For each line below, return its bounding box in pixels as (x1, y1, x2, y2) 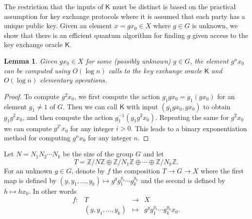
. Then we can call (63, 101, 118, 111)
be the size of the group (63, 149, 134, 159)
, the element (190, 55, 229, 66)
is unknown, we (192, 20, 238, 31)
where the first (201, 165, 244, 175)
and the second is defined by (141, 175, 225, 185)
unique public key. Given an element (4, 20, 112, 31)
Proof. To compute (4, 91, 60, 101)
